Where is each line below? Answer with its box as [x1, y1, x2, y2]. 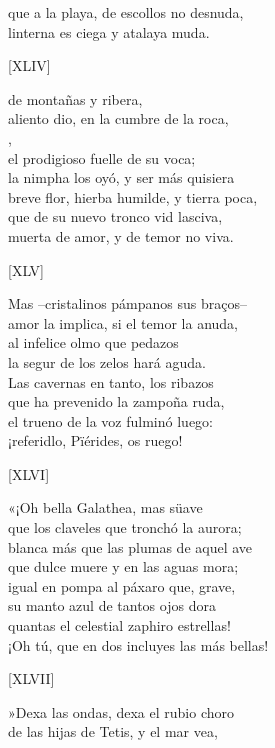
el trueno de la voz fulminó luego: [8, 410, 213, 431]
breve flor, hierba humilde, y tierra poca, [8, 186, 258, 207]
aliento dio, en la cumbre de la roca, [8, 108, 229, 129]
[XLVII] [8, 668, 55, 689]
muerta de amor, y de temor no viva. [8, 225, 234, 246]
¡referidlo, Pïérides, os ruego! [8, 430, 183, 451]
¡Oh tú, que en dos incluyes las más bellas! [8, 634, 269, 655]
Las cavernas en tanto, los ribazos [8, 371, 214, 392]
